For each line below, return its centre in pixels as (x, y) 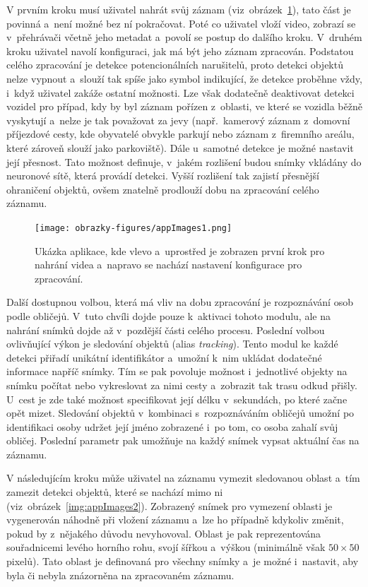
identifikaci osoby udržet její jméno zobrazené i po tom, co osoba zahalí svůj (172, 426)
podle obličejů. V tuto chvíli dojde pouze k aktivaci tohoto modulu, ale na (168, 315)
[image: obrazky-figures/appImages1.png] (133, 228)
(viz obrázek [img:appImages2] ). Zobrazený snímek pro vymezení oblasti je (170, 505)
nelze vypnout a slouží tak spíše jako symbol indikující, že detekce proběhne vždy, (184, 78)
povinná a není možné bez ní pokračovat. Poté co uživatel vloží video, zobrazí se (181, 23)
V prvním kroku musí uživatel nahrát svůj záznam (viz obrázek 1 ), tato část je (179, 9)
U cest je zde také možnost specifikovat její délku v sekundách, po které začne (177, 399)
